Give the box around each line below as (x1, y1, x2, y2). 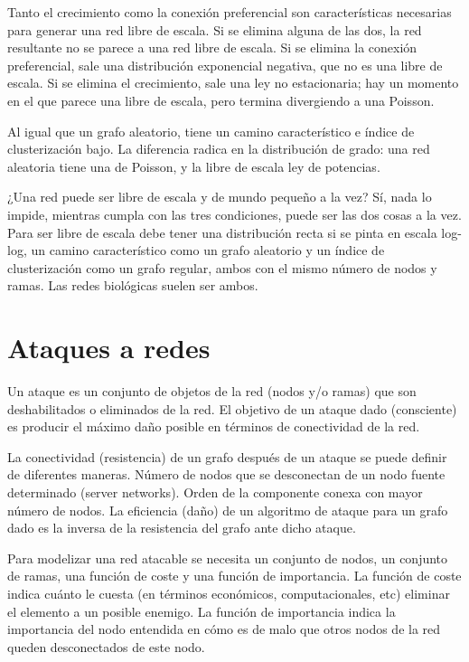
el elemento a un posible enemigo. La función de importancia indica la (7, 601, 396, 620)
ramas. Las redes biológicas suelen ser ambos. (7, 276, 258, 295)
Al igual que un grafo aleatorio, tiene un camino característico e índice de (7, 121, 415, 140)
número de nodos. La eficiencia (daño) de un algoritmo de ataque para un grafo (7, 500, 448, 519)
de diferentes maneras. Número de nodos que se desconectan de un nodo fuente (7, 465, 446, 484)
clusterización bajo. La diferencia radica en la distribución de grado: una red (7, 139, 430, 158)
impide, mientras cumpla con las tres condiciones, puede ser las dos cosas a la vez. (7, 204, 462, 223)
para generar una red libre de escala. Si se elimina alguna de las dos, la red (7, 20, 422, 39)
